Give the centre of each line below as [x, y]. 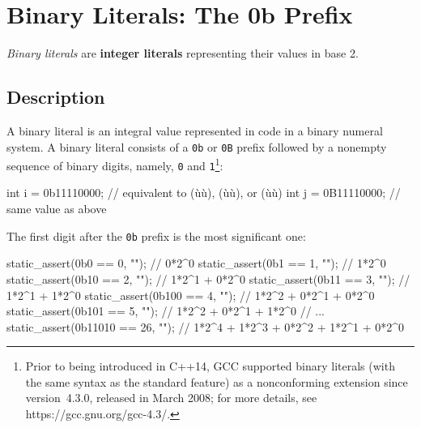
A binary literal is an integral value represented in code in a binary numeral [195, 130]
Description [56, 97]
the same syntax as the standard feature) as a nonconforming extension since [217, 381]
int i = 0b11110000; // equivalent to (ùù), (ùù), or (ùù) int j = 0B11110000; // [204, 193]
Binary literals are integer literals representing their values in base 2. [183, 53]
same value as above [57, 209]
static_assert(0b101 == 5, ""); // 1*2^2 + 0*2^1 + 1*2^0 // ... [166, 311]
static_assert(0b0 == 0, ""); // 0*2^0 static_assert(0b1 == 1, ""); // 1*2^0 [196, 263]
